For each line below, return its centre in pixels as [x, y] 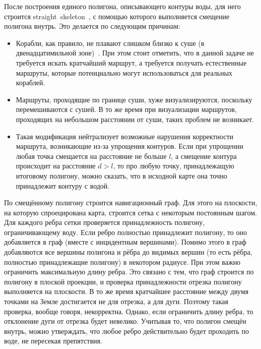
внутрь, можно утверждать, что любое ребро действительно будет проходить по [126, 331]
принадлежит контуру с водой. [63, 185]
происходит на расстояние [56, 166]
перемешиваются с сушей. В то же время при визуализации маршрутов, [126, 109]
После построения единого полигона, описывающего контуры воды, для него [122, 6]
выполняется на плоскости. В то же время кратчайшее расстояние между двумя [126, 291]
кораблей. [30, 82]
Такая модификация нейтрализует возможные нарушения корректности [125, 136]
